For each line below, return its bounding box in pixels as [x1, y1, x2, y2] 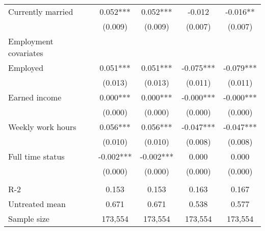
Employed [8, 62, 44, 73]
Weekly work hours [8, 121, 76, 133]
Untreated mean [8, 198, 66, 210]
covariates [8, 47, 43, 59]
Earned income [8, 91, 62, 103]
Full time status [8, 150, 65, 162]
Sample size [8, 213, 49, 224]
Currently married [8, 6, 73, 17]
